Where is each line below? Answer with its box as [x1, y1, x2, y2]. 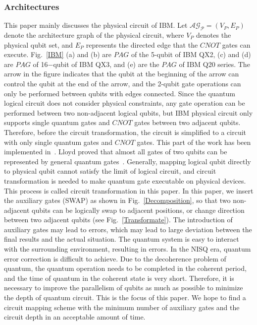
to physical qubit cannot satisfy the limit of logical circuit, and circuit [4, 166, 216, 176]
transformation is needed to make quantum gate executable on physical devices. [4, 175, 246, 186]
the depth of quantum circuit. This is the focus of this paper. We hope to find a [4, 292, 246, 303]
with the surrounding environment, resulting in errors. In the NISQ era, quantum [4, 244, 251, 254]
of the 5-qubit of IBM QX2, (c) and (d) [131, 49, 251, 60]
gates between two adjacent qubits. [134, 117, 241, 128]
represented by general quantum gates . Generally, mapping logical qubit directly [4, 156, 251, 166]
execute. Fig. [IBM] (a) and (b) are [4, 49, 112, 60]
